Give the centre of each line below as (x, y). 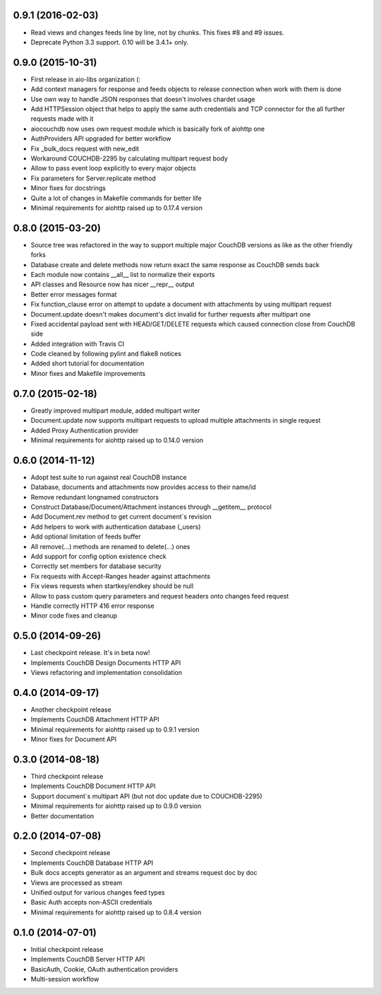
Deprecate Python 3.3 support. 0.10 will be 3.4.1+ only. (109, 42)
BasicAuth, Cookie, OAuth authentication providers (104, 969)
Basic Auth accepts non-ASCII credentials (91, 902)
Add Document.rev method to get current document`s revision (121, 517)
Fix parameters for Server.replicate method (93, 178)
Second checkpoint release (71, 853)
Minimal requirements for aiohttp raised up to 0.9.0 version (116, 806)
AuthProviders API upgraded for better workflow (101, 139)
